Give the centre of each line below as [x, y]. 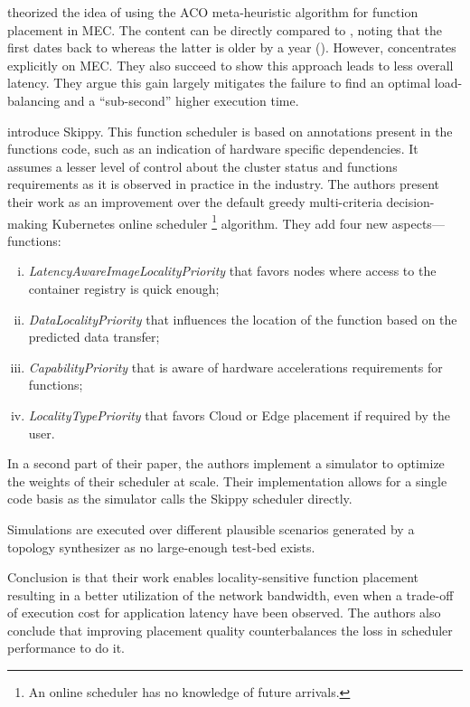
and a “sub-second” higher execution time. [182, 100]
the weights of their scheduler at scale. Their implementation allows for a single [227, 481]
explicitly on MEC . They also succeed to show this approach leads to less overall [230, 65]
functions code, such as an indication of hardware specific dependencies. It [213, 149]
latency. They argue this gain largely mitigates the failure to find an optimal [219, 83]
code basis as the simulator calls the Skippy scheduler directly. [180, 499]
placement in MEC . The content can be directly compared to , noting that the [225, 29]
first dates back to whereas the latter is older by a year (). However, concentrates [232, 47]
